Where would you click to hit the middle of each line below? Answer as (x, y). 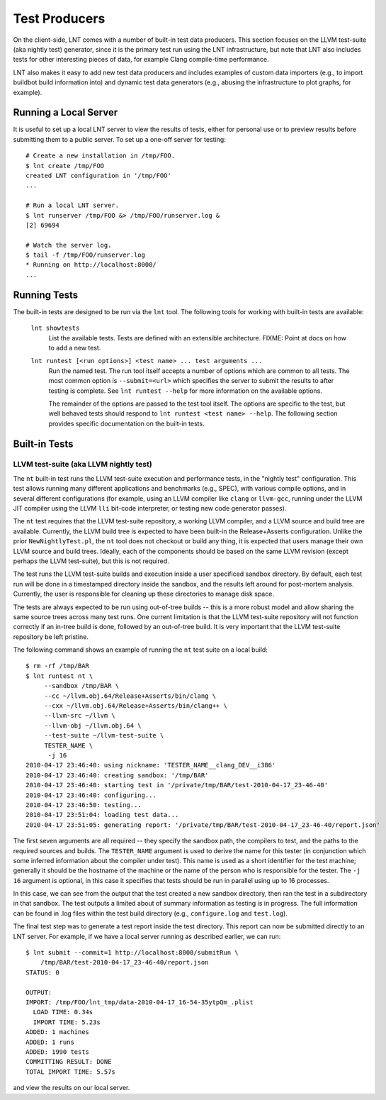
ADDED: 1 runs (50, 1042)
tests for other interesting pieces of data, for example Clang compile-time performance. (141, 60)
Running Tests (45, 295)
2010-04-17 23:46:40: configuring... (91, 795)
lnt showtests (55, 328)
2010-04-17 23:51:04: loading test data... (102, 815)
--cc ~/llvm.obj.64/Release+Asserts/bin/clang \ (130, 696)
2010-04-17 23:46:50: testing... (84, 805)
